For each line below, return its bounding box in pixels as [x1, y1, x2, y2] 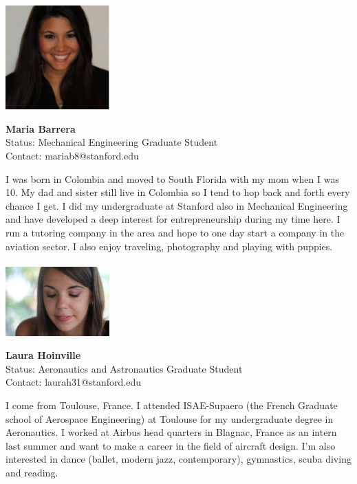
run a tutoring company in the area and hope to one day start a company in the [6, 225, 345, 239]
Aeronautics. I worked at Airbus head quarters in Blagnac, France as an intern [6, 425, 337, 439]
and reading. [6, 465, 58, 479]
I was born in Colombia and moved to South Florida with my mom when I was [6, 171, 339, 186]
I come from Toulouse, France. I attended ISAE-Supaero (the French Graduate [6, 397, 338, 412]
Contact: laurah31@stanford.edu [6, 375, 141, 389]
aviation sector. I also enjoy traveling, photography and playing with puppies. [6, 239, 333, 253]
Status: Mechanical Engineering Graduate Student [6, 135, 218, 149]
